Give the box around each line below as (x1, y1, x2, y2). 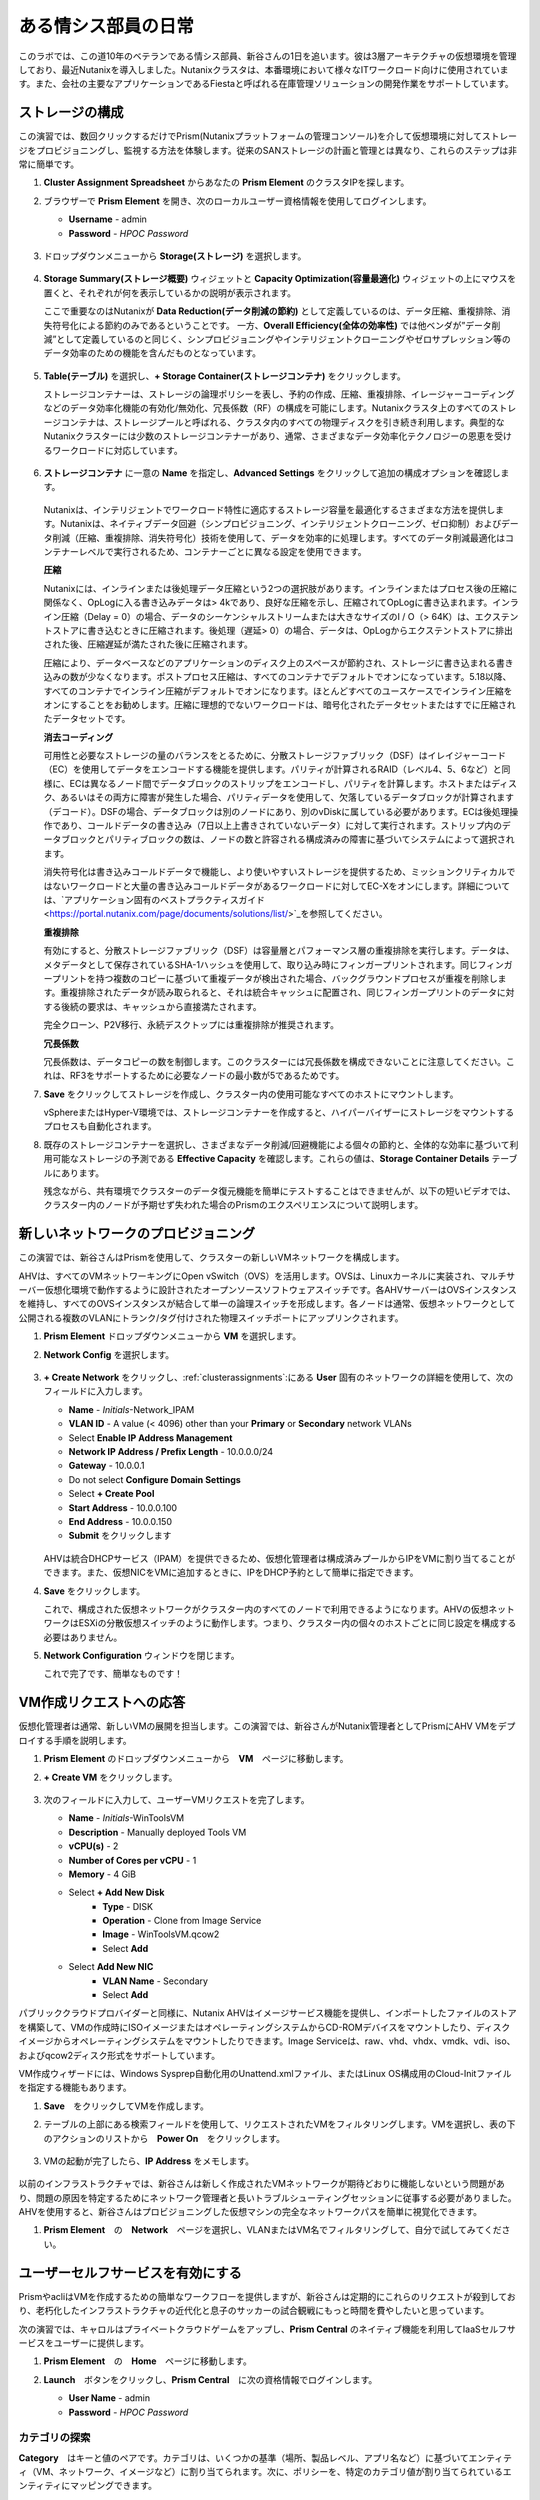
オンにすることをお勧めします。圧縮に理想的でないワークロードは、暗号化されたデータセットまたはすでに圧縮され (43, 698, 516, 710)
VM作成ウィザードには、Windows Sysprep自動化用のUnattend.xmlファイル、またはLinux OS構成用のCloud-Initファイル (18, 2067, 512, 2079)
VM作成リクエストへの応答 (18, 1694, 186, 1711)
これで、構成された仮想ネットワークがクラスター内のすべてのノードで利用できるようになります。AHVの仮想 (43, 1603, 489, 1615)
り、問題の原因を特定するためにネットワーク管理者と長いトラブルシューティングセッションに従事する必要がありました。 (18, 2191, 517, 2204)
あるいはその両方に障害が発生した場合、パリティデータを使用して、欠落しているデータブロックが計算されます (60, 791, 515, 804)
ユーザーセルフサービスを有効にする (18, 2264, 242, 2281)
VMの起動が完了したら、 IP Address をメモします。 (43, 2155, 255, 2167)
